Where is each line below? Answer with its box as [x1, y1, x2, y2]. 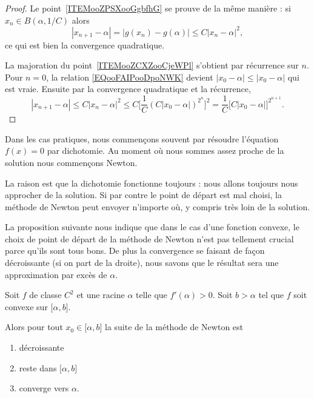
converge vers [19, 382, 69, 394]
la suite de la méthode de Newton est [105, 320, 244, 333]
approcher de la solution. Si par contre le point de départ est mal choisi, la [5, 188, 282, 201]
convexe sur [5, 300, 48, 313]
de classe [29, 288, 62, 301]
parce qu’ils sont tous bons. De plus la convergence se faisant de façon [5, 244, 265, 257]
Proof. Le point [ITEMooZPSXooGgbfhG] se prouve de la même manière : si [5, 2, 291, 14]
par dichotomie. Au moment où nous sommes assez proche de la [47, 144, 284, 157]
